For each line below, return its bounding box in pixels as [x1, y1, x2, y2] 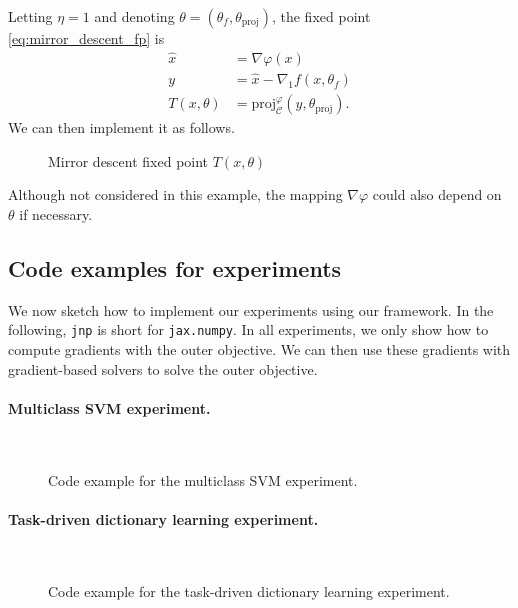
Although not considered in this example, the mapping [8, 184, 343, 205]
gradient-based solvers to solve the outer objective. [8, 358, 318, 379]
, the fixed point [271, 6, 371, 26]
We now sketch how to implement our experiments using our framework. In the [8, 299, 494, 320]
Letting [8, 6, 53, 26]
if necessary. [19, 203, 93, 224]
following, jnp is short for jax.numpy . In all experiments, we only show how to [8, 319, 489, 340]
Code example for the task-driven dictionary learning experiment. [48, 580, 450, 601]
